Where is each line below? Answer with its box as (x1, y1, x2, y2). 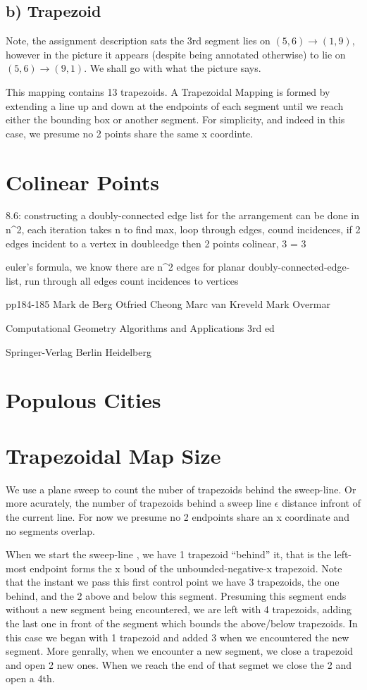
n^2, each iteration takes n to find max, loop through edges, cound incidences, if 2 (6, 222, 361, 237)
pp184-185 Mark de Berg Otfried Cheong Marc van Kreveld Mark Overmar (6, 297, 330, 312)
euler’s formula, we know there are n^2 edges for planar (6, 259, 246, 274)
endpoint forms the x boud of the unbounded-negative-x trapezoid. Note (30, 560, 342, 575)
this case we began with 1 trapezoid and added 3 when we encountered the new (6, 629, 349, 644)
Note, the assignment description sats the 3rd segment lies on (6, 33, 270, 48)
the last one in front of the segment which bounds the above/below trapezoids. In (6, 616, 358, 631)
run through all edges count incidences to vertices (25, 273, 239, 288)
